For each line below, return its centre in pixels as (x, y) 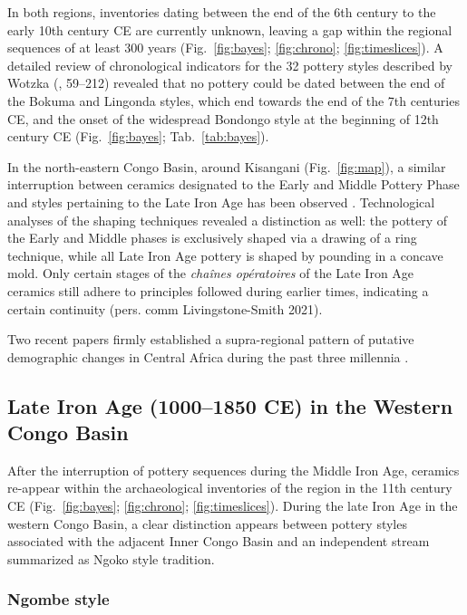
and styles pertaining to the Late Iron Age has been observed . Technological (221, 202)
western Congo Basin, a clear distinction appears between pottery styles (207, 523)
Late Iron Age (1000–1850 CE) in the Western (230, 405)
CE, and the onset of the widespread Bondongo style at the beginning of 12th (223, 118)
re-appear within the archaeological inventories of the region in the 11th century (230, 488)
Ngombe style (58, 599)
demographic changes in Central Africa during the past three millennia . (208, 356)
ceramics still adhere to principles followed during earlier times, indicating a (218, 290)
